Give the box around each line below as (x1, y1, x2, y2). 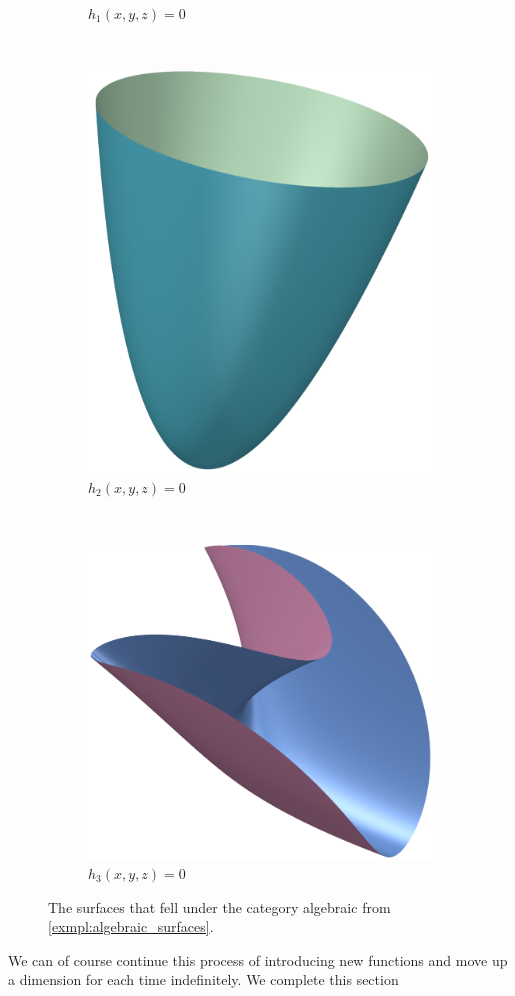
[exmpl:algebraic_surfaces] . (48, 916, 214, 937)
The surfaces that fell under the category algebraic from (48, 896, 391, 917)
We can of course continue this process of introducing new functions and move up (8, 949, 508, 970)
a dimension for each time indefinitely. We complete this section (8, 969, 399, 990)
